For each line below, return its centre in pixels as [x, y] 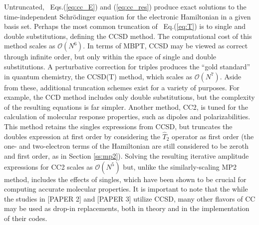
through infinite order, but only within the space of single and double [110, 57]
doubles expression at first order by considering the [82, 136]
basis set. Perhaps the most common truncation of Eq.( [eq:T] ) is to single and [125, 26]
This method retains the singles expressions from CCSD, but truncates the [118, 126]
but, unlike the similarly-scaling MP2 [180, 166]
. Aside [231, 76]
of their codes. [26, 218]
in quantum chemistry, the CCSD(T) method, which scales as [98, 76]
